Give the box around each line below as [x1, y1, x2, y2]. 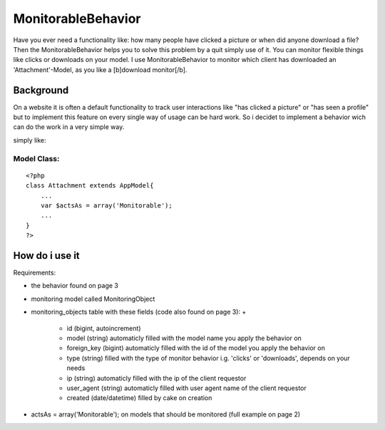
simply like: [13, 135, 46, 144]
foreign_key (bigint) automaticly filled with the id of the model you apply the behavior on [66, 344, 326, 352]
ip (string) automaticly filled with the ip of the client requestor [66, 374, 247, 382]
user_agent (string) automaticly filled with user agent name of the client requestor [66, 384, 307, 392]
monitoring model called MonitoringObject [31, 295, 155, 303]
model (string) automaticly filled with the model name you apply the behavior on [66, 334, 302, 342]
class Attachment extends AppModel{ [26, 182, 154, 190]
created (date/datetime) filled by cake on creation [66, 394, 212, 402]
